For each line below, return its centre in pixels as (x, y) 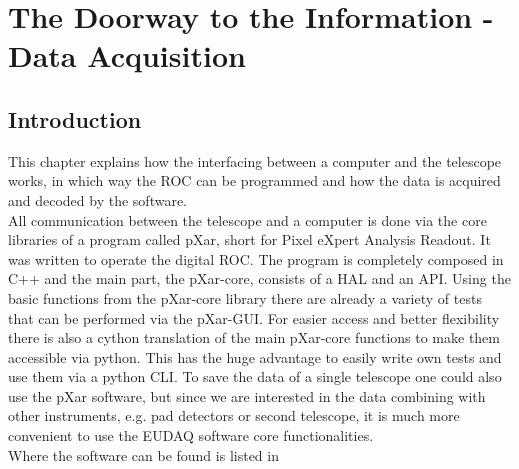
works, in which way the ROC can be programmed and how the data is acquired (254, 180)
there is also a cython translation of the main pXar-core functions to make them (254, 337)
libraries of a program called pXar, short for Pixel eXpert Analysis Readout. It (249, 239)
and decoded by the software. (98, 199)
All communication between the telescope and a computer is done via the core (247, 219)
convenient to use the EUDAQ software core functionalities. (191, 435)
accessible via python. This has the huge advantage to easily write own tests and (255, 356)
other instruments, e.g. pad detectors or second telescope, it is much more (234, 415)
